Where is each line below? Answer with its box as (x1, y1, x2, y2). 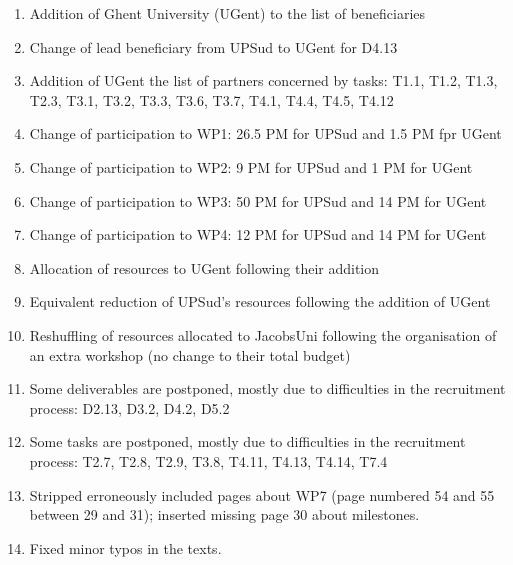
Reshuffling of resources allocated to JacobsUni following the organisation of (29, 324, 497, 345)
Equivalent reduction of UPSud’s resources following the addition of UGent (29, 291, 491, 312)
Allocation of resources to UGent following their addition (29, 257, 380, 278)
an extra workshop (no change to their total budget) (29, 344, 351, 365)
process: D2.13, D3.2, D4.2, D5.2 (29, 397, 230, 418)
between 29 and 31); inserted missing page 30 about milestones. (29, 504, 420, 525)
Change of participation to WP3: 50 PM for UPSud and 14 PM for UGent (29, 190, 487, 211)
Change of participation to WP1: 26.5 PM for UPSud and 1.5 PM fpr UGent (29, 123, 502, 144)
